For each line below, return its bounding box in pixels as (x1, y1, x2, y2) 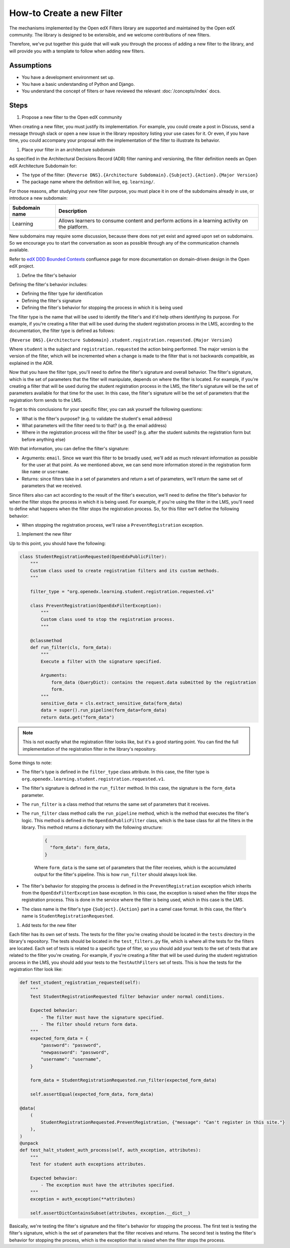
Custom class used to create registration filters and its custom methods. (30, 568, 220, 574)
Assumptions (9, 61, 52, 69)
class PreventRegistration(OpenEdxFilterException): (30, 603, 162, 609)
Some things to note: (9, 759, 52, 766)
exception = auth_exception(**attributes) (30, 1196, 136, 1202)
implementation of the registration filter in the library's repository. (22, 746, 157, 752)
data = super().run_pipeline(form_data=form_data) (40, 707, 167, 713)
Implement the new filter (21, 531, 72, 537)
